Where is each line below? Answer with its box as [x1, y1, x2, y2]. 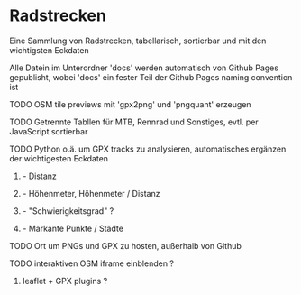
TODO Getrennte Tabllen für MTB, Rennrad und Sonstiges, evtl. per [9, 116, 259, 127]
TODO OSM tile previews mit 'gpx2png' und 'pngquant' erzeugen [9, 98, 251, 109]
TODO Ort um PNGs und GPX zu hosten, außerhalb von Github [9, 240, 242, 251]
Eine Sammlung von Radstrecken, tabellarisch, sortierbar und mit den [9, 35, 267, 46]
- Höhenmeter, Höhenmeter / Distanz [22, 188, 160, 198]
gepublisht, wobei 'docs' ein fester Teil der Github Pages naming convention [9, 71, 293, 82]
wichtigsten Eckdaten [9, 44, 89, 55]
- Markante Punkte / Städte [22, 223, 124, 234]
